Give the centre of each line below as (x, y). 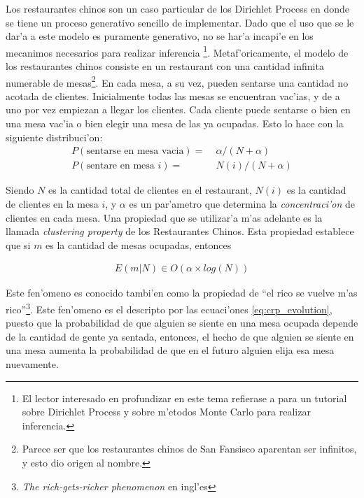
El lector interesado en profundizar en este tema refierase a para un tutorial (184, 398)
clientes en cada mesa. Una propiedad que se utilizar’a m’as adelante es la (164, 217)
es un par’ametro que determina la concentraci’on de (242, 203)
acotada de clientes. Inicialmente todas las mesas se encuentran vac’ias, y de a (173, 95)
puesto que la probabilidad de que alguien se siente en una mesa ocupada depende (182, 323)
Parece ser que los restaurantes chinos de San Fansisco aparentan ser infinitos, (189, 449)
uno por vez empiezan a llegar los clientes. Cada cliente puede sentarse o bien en (178, 109)
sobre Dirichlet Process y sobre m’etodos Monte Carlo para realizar (166, 412)
